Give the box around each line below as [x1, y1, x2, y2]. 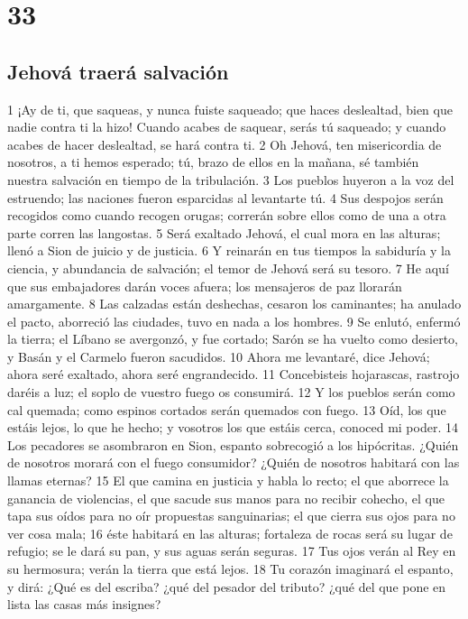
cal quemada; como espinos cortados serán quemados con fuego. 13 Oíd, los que [7, 400, 446, 419]
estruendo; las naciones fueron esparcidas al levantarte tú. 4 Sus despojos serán [7, 188, 444, 207]
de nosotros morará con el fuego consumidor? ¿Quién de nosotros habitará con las [7, 453, 460, 472]
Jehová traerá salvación [7, 57, 229, 85]
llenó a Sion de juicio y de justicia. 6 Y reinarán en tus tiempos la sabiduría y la [7, 241, 451, 260]
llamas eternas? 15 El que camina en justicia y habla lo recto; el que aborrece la [7, 471, 449, 490]
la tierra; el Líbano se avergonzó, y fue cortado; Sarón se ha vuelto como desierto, [7, 329, 458, 348]
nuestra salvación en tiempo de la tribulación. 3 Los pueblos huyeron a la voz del [7, 170, 454, 189]
